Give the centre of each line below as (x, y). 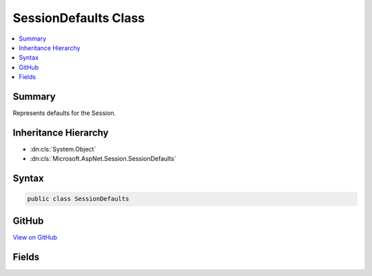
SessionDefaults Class (79, 18)
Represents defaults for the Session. (64, 113)
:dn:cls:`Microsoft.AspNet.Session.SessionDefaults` (103, 159)
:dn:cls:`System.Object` (63, 149)
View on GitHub (35, 237)
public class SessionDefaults (78, 199)
